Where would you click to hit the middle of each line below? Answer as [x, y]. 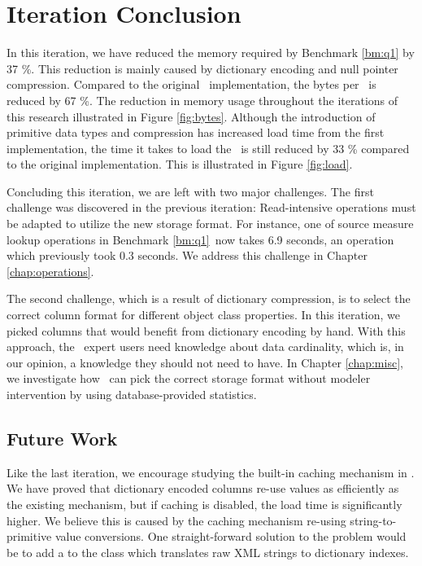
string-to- [373, 520]
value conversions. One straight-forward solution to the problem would [231, 536]
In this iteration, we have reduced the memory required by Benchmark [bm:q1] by [211, 53]
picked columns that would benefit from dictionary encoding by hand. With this [206, 330]
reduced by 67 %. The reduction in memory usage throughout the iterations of [202, 100]
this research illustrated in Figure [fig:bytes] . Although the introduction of [191, 116]
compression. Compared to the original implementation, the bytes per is [191, 84]
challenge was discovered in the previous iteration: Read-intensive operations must [211, 207]
